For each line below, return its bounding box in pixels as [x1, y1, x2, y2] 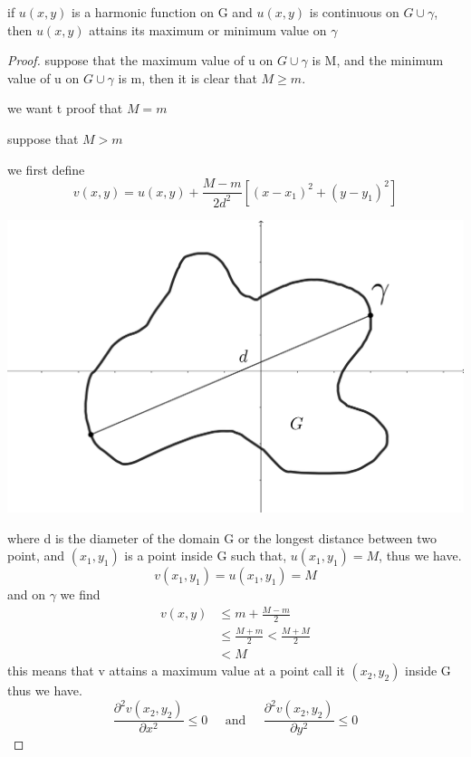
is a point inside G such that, [124, 546, 287, 565]
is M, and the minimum [312, 51, 444, 70]
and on [7, 585, 46, 604]
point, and [7, 546, 65, 565]
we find [60, 585, 101, 604]
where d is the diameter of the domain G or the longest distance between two [7, 528, 437, 547]
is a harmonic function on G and [72, 3, 253, 21]
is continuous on [309, 3, 399, 21]
